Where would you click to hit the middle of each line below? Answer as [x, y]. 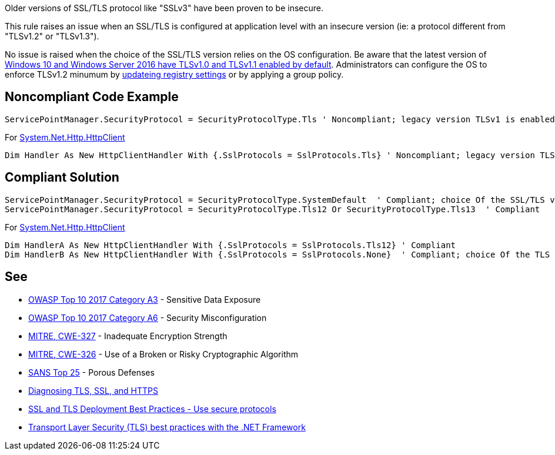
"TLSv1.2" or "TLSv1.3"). [52, 36]
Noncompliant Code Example [92, 97]
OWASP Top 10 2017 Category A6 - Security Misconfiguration [148, 317]
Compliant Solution [62, 178]
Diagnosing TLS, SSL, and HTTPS [93, 390]
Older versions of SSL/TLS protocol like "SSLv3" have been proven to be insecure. [164, 8]
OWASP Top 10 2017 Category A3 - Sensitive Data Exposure [145, 299]
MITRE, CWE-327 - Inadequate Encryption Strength [128, 336]
